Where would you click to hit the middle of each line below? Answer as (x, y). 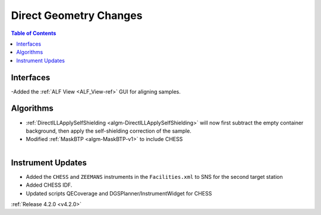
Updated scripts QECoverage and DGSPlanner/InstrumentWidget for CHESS (119, 193)
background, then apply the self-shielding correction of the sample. (108, 131)
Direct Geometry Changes (77, 15)
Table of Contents (34, 33)
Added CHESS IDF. (49, 185)
